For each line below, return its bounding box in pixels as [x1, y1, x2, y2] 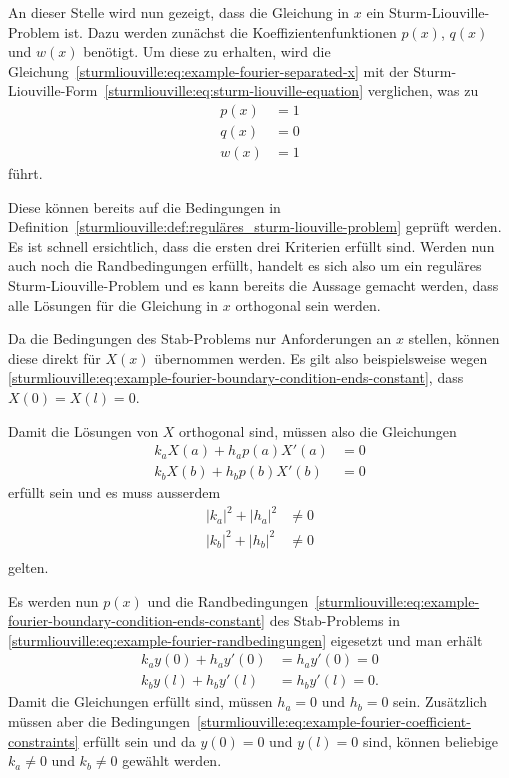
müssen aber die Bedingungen [8, 710, 190, 731]
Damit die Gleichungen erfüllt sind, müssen [8, 691, 273, 712]
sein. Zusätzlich [393, 691, 487, 712]
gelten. [8, 556, 49, 577]
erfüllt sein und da [83, 730, 196, 751]
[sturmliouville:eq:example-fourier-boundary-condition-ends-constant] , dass [8, 367, 464, 388]
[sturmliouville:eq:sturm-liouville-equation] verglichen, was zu [104, 80, 479, 101]
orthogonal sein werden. [235, 294, 381, 315]
